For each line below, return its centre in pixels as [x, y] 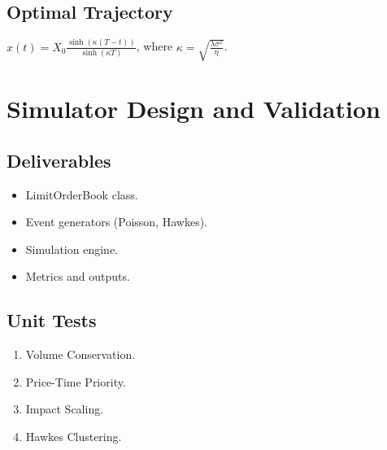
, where [154, 46]
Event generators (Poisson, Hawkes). [116, 222]
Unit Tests [52, 320]
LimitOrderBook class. [82, 194]
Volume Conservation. [80, 354]
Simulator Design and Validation [193, 109]
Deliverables [59, 160]
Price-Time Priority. [76, 381]
